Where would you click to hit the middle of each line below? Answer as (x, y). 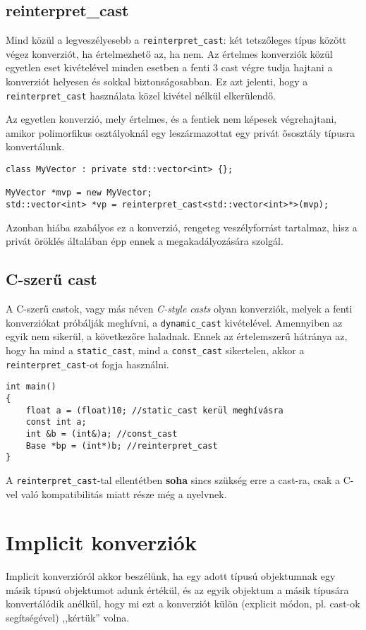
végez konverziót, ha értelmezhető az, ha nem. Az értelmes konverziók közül (169, 53)
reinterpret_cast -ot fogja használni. (87, 364)
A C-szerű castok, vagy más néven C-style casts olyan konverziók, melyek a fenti (179, 309)
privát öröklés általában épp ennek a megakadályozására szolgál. (145, 241)
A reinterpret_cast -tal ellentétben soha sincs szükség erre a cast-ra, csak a (173, 479)
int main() (31, 387)
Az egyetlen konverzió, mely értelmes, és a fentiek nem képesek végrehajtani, (171, 119)
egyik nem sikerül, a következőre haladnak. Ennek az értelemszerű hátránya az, (177, 336)
